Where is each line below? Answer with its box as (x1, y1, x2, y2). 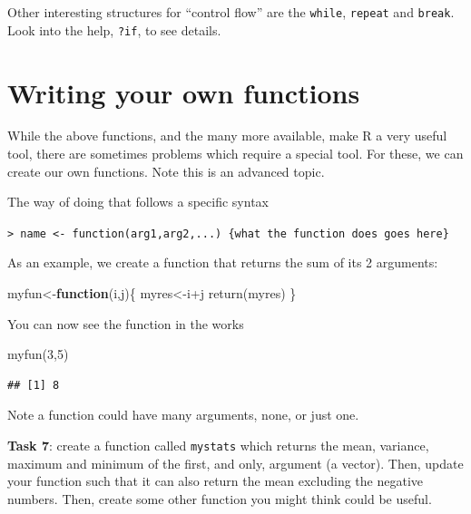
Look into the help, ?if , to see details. (7, 20, 221, 39)
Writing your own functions (7, 73, 360, 111)
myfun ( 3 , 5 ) (7, 344, 69, 364)
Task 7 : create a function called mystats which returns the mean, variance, (7, 436, 429, 455)
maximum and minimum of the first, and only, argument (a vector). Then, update (7, 453, 464, 472)
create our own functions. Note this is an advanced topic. (7, 161, 325, 180)
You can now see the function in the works (7, 314, 244, 333)
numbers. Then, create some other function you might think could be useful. (7, 489, 432, 508)
